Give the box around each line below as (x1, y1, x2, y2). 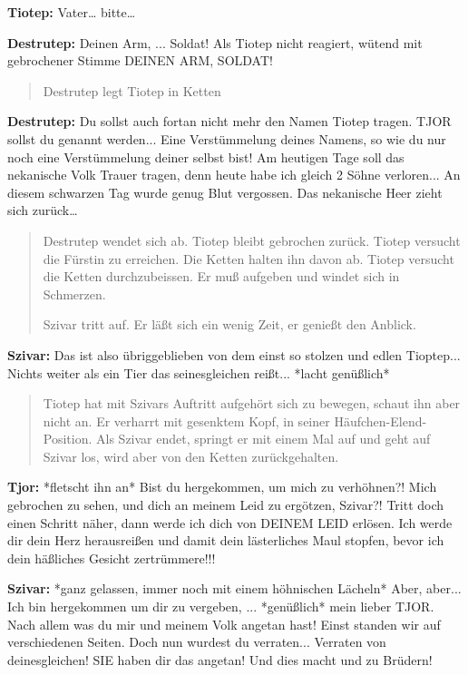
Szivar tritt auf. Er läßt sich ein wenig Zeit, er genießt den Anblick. (43, 315, 416, 334)
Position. (43, 429, 93, 448)
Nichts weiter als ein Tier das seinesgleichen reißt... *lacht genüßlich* (7, 363, 390, 382)
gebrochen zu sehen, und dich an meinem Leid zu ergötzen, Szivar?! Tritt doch (7, 495, 444, 514)
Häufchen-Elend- (334, 411, 427, 430)
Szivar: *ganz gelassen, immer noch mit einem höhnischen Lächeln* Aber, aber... (7, 579, 462, 598)
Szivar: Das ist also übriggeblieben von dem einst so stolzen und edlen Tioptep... (7, 345, 461, 364)
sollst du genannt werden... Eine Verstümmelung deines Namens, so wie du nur (7, 129, 446, 148)
